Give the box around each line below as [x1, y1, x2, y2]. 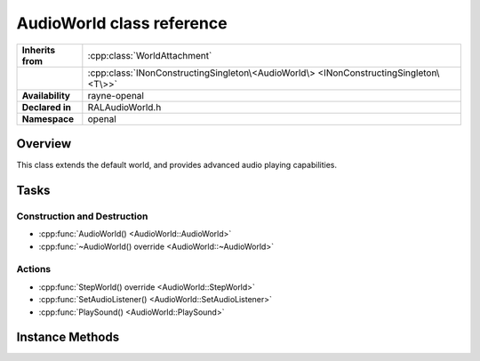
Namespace [21, 112, 75, 124]
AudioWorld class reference [16, 13, 228, 33]
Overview [16, 136, 72, 151]
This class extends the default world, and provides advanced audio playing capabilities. [16, 160, 338, 171]
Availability [21, 89, 71, 101]
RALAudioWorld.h [87, 100, 162, 113]
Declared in [21, 100, 71, 113]
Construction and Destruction [16, 210, 148, 222]
